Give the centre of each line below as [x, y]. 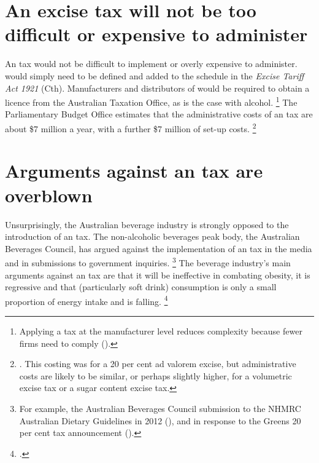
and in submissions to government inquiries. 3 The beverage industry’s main [148, 262]
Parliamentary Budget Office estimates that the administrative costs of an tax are [159, 114]
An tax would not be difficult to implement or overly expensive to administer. [151, 64]
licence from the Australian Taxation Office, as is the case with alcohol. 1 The [151, 101]
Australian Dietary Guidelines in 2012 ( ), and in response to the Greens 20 [160, 420]
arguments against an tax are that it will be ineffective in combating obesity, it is [158, 275]
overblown [49, 195]
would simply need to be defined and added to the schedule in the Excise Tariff [155, 75]
